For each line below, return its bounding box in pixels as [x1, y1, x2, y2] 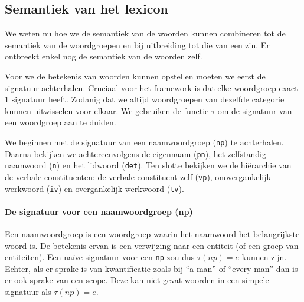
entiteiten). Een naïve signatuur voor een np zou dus [5, 251, 195, 263]
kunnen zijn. [241, 251, 287, 263]
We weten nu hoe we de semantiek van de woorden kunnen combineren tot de [5, 27, 286, 39]
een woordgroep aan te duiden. [5, 116, 116, 128]
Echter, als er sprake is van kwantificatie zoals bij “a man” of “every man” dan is [5, 262, 298, 274]
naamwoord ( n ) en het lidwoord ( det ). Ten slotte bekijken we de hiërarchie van [5, 159, 292, 171]
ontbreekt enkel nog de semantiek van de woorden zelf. [5, 50, 202, 62]
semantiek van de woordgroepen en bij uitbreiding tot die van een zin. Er [5, 38, 270, 51]
